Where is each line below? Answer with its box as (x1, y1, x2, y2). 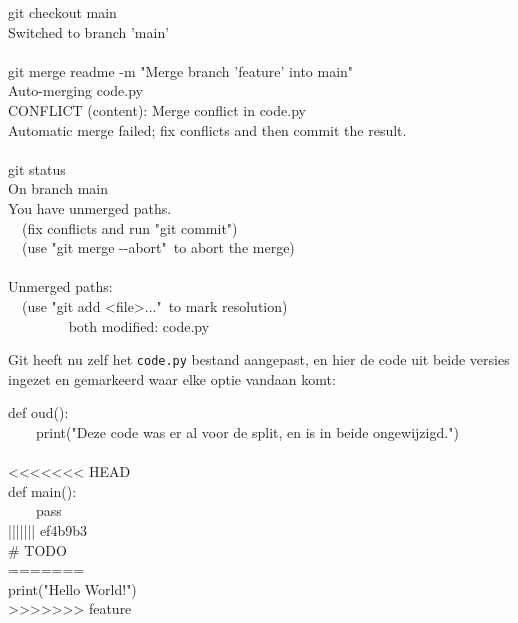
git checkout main (8, 2, 117, 22)
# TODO (8, 539, 67, 560)
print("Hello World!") (8, 578, 137, 599)
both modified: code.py (68, 315, 210, 336)
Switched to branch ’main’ (8, 21, 170, 42)
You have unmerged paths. (8, 197, 172, 218)
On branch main (8, 178, 109, 199)
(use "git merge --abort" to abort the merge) (21, 237, 295, 258)
